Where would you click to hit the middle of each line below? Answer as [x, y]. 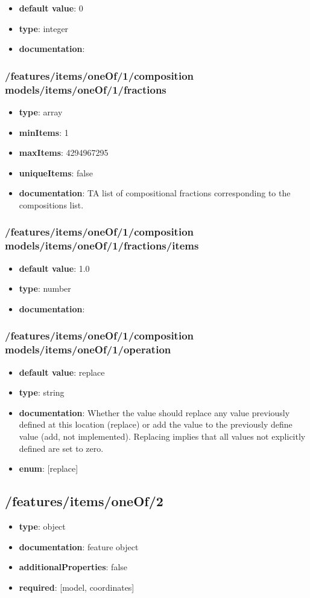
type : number [45, 288]
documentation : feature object [79, 546]
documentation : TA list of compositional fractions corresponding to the [155, 193]
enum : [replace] [49, 468]
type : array [41, 111]
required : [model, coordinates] [77, 587]
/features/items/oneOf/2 [84, 501]
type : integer [44, 28]
